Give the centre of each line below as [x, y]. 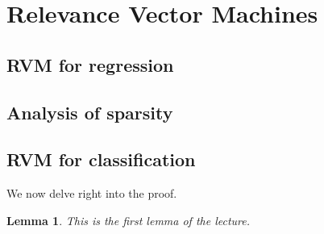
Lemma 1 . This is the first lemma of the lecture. [129, 220]
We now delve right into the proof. [92, 193]
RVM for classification [101, 159]
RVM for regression [90, 64]
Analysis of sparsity [90, 112]
